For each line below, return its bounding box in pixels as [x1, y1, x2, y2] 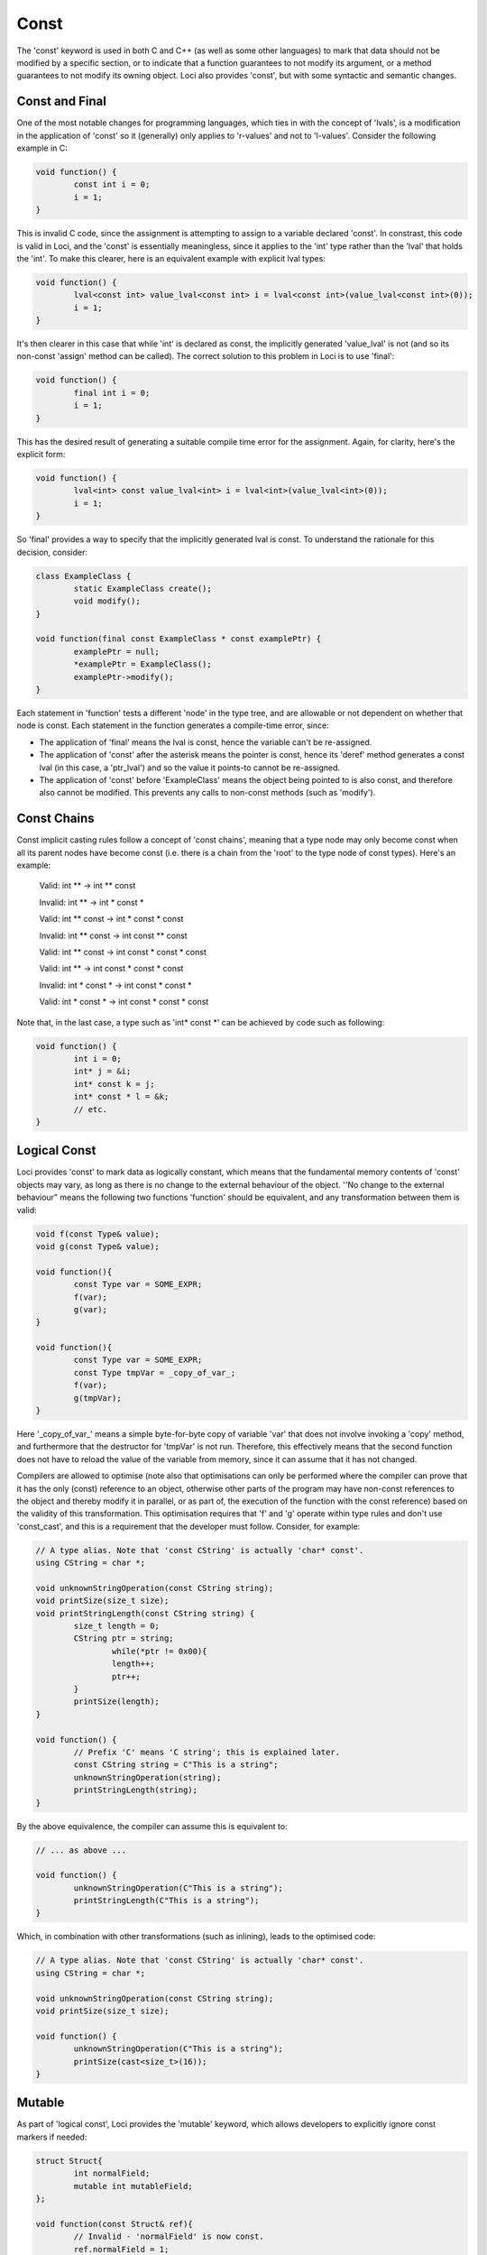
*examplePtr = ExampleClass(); [73, 659, 212, 669]
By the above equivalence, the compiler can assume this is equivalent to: [16, 1820, 288, 1831]
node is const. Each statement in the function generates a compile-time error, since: [16, 720, 329, 731]
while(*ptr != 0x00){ [111, 1646, 207, 1656]
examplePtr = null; [73, 646, 160, 657]
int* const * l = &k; [73, 1091, 170, 1102]
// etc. [73, 1104, 108, 1114]
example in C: [16, 143, 68, 153]
